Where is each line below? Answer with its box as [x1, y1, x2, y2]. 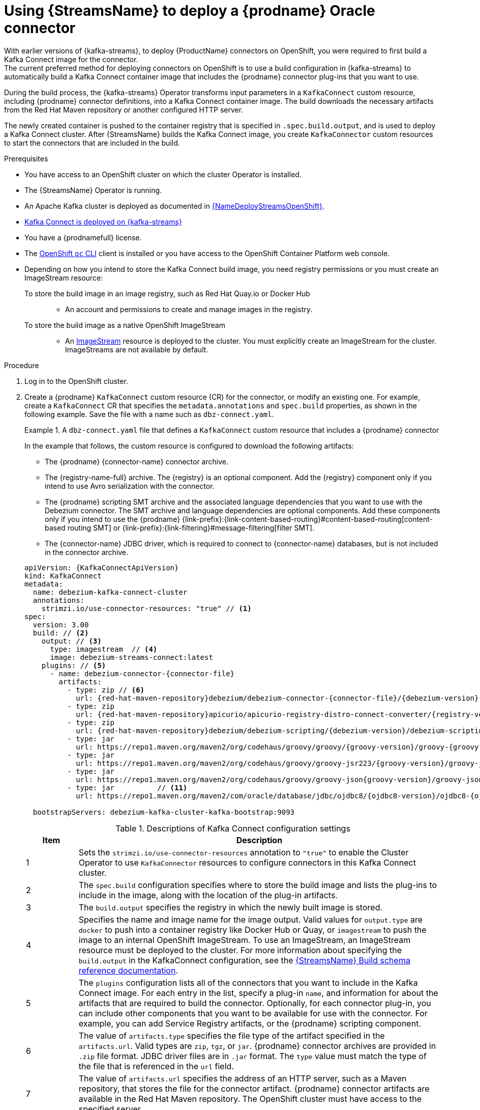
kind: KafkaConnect [24, 571, 102, 580]
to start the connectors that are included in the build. [4, 138, 180, 147]
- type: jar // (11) [67, 783, 188, 792]
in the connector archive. [45, 547, 129, 557]
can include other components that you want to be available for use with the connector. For [78, 1008, 428, 1018]
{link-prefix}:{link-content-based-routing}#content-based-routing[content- [182, 514, 433, 523]
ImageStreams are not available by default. [65, 345, 208, 354]
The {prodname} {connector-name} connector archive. [45, 457, 228, 466]
